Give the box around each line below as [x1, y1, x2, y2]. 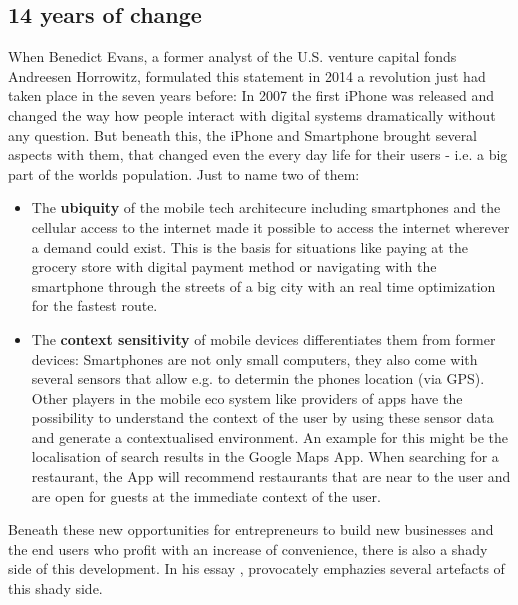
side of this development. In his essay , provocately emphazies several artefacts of [8, 558, 505, 579]
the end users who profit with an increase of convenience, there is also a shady [8, 538, 488, 559]
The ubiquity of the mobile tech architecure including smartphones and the [31, 197, 501, 218]
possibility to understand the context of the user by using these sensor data [31, 407, 494, 428]
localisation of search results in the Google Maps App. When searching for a [31, 446, 499, 467]
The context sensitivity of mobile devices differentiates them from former [31, 328, 496, 349]
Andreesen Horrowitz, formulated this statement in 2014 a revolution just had [8, 65, 486, 86]
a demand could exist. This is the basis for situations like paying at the [31, 236, 468, 257]
